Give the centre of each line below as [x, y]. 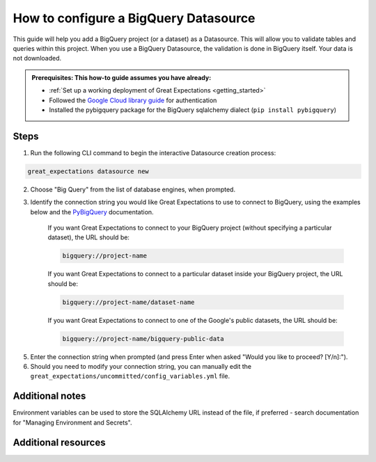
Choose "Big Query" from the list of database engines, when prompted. [133, 189]
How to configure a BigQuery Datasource [134, 18]
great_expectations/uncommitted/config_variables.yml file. [130, 376]
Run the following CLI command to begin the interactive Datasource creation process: [153, 152]
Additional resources [59, 442]
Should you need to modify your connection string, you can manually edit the [141, 367]
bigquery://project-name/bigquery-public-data [143, 338]
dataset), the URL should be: [89, 237]
